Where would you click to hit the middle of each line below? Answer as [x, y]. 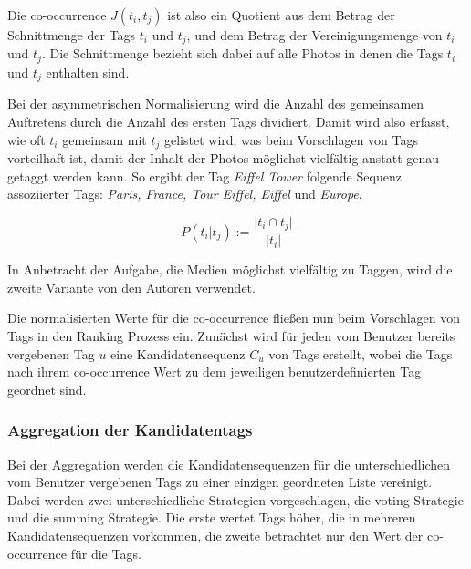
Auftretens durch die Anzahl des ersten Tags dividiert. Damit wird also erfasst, [229, 121]
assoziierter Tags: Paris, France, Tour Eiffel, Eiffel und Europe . [185, 194]
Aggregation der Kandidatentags [130, 430]
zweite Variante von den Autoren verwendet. [131, 287]
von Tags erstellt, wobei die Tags [361, 353]
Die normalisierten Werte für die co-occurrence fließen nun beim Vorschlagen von [234, 318]
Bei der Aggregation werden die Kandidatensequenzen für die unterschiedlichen [229, 464]
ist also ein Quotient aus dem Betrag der [281, 15]
